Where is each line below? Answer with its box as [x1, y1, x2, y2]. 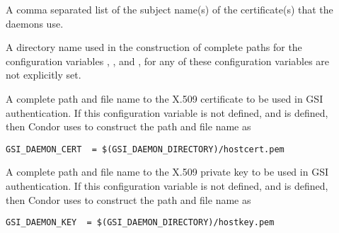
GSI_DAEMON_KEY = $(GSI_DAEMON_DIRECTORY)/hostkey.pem [6, 217, 275, 228]
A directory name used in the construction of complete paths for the [6, 40, 302, 55]
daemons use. [6, 16, 64, 30]
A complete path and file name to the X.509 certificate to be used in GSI [6, 91, 323, 106]
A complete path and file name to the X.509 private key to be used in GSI [6, 164, 328, 179]
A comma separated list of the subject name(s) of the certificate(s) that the [6, 2, 333, 16]
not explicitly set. [6, 67, 81, 82]
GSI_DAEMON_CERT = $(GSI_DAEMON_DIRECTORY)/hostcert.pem [6, 144, 285, 154]
